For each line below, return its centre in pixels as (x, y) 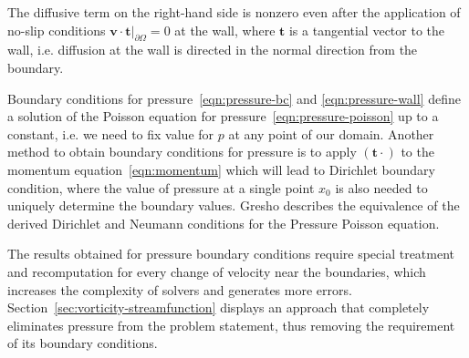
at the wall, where (225, 30)
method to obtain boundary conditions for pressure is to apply (182, 152)
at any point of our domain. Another (331, 133)
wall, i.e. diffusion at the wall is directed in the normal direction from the (213, 50)
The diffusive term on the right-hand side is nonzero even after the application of (234, 12)
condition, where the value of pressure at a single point (161, 187)
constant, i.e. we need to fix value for (111, 133)
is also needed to (381, 187)
